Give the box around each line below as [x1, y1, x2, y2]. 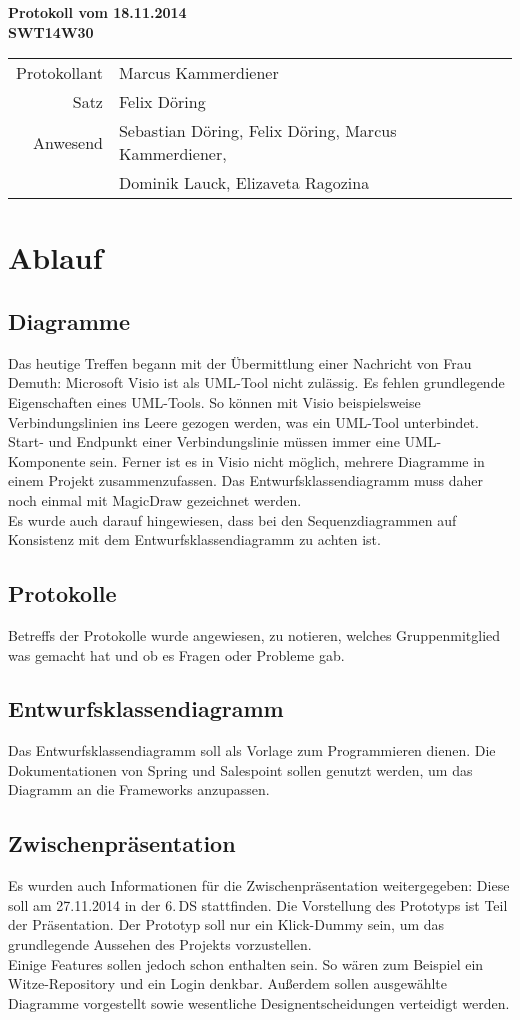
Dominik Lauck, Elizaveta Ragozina [118, 171, 370, 195]
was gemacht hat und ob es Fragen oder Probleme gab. [8, 644, 345, 665]
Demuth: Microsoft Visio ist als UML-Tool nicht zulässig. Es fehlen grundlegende [8, 372, 505, 393]
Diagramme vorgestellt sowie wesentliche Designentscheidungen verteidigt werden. [8, 992, 510, 1013]
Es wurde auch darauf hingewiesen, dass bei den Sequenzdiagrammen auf [8, 509, 457, 530]
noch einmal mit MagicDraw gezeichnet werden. [8, 489, 302, 510]
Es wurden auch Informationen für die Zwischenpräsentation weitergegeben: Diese [8, 875, 510, 896]
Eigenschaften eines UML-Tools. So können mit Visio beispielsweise [8, 391, 421, 412]
